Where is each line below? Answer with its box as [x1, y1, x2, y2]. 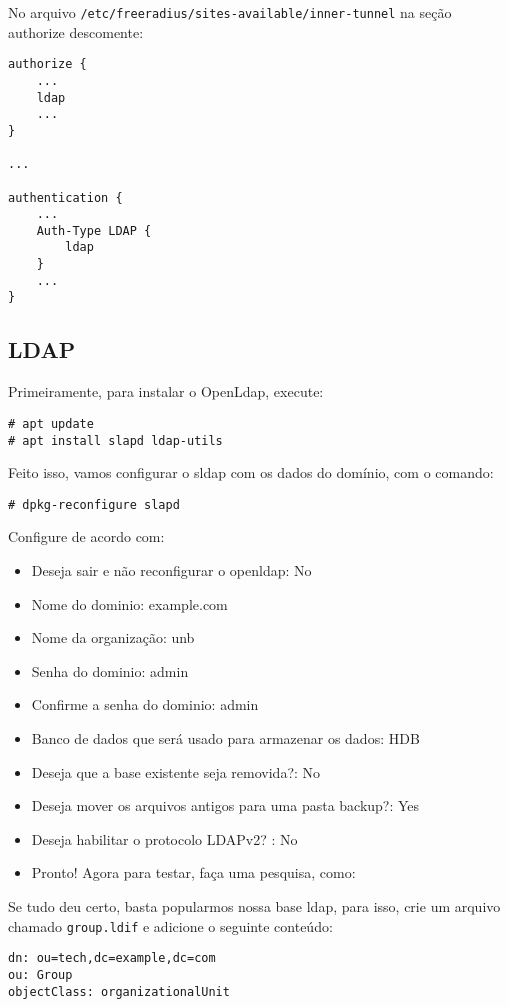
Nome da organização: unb [31, 627, 195, 648]
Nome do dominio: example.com [31, 593, 228, 614]
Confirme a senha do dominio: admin [31, 694, 259, 715]
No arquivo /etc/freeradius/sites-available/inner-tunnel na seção [8, 2, 452, 22]
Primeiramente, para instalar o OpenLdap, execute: [8, 381, 324, 402]
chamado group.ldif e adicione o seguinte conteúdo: [8, 915, 333, 936]
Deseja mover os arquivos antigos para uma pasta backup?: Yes [31, 795, 420, 816]
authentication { [8, 190, 123, 205]
